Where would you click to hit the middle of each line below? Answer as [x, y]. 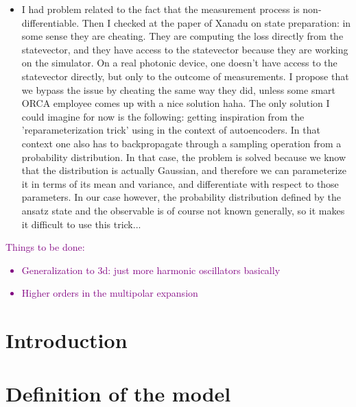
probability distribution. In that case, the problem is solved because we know [184, 157]
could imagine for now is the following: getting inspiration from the [163, 116]
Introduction [67, 340]
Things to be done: [45, 247]
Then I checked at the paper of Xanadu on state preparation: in [216, 22]
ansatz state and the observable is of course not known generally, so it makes [183, 210]
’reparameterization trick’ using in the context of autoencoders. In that [171, 130]
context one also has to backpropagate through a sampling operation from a [181, 143]
